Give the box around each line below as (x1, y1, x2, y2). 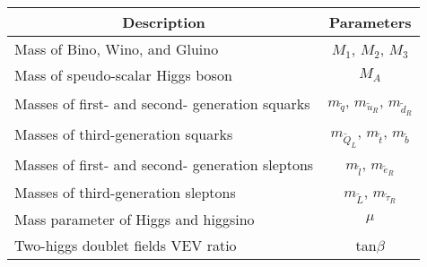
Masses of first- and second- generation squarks (14, 92, 310, 114)
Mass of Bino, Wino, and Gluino (14, 39, 219, 59)
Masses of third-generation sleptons (14, 181, 236, 202)
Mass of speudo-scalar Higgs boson (14, 65, 232, 85)
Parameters (328, 12, 412, 32)
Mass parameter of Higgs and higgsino (14, 209, 255, 230)
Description (122, 12, 205, 32)
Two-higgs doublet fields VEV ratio (14, 235, 237, 256)
